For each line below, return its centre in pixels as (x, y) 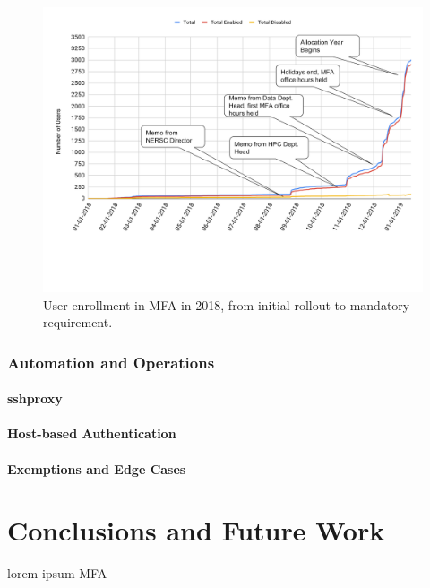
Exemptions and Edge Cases (97, 468)
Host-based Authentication (92, 433)
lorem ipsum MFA (57, 573)
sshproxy (35, 398)
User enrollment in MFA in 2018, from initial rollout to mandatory (227, 304)
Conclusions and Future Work (196, 530)
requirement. (78, 322)
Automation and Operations (111, 362)
